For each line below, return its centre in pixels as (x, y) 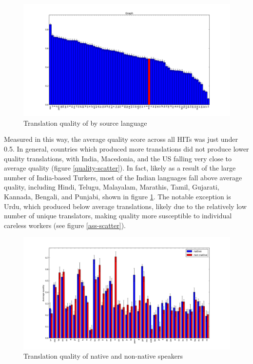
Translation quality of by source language (85, 123)
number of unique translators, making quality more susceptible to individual (118, 216)
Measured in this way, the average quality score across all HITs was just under (121, 139)
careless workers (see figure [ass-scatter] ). (65, 225)
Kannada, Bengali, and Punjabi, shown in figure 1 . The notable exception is (117, 196)
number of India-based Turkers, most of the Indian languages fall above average (123, 177)
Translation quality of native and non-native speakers (103, 356)
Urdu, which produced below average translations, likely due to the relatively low (125, 206)
